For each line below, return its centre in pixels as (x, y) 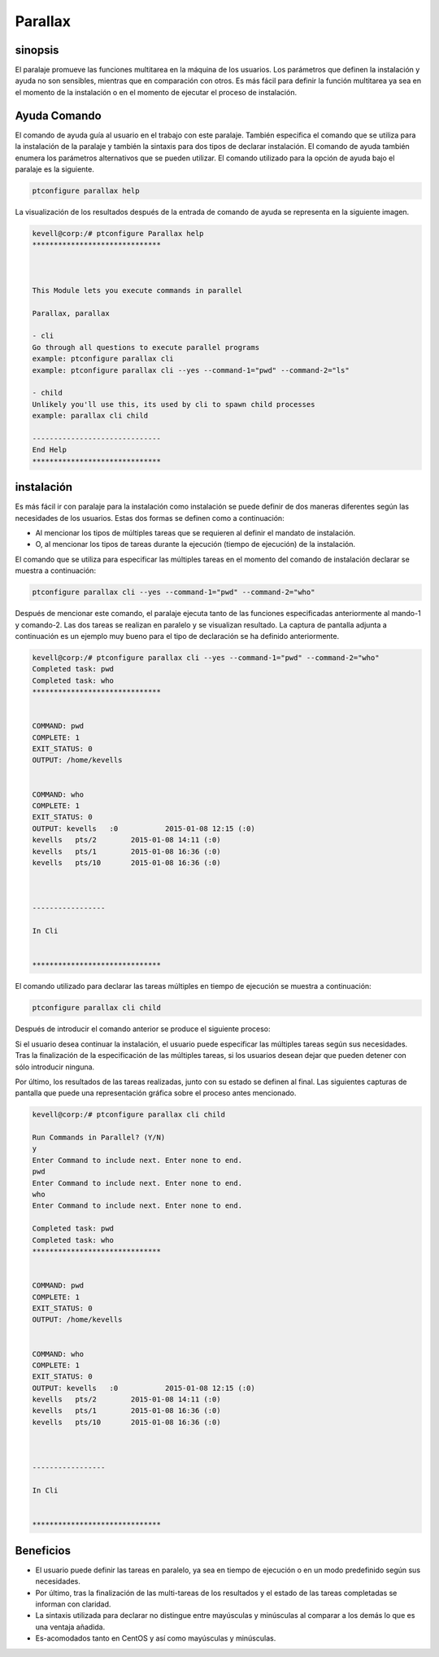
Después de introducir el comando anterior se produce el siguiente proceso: (143, 1029)
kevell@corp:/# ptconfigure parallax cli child (128, 1115)
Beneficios (43, 1550)
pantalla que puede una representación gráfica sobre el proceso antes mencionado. (156, 1093)
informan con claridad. (73, 1604)
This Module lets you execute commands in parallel (137, 290)
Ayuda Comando (58, 115)
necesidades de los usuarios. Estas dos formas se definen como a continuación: (150, 518)
